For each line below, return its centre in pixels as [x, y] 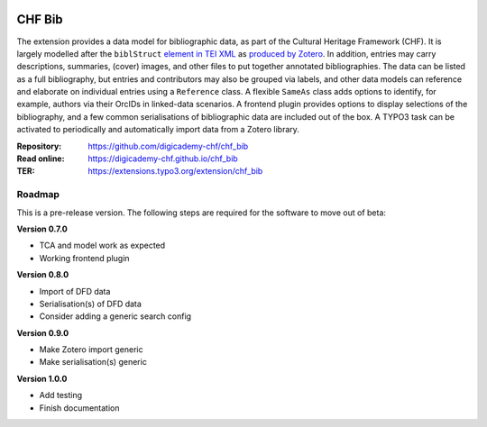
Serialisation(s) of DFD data [90, 304]
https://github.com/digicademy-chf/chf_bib [168, 146]
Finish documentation [80, 408]
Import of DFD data [75, 291]
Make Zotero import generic [91, 350]
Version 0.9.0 [43, 332]
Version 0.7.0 [42, 229]
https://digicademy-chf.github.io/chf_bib [163, 159]
